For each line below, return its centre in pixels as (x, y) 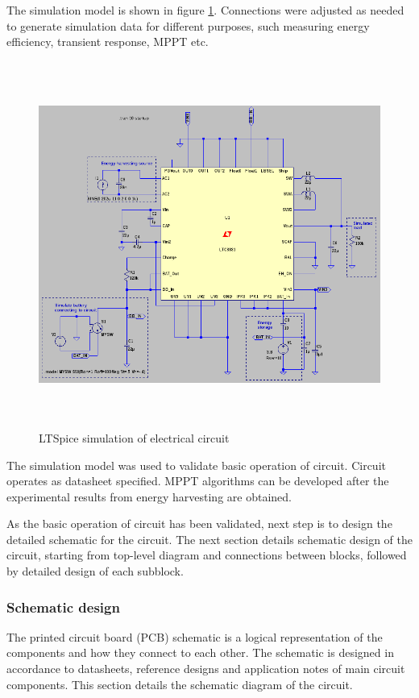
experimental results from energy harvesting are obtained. (149, 496)
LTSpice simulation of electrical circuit (134, 437)
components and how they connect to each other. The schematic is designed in (200, 652)
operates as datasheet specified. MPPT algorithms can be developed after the (198, 481)
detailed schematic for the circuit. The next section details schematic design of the (210, 539)
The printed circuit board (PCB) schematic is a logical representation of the (195, 636)
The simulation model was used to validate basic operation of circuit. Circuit (196, 465)
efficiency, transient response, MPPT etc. (108, 42)
